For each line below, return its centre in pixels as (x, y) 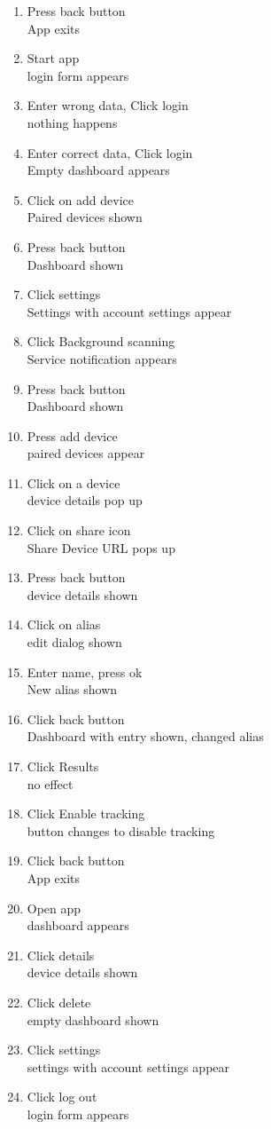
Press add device (72, 435)
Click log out (62, 1097)
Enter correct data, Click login (110, 152)
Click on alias (64, 624)
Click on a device (74, 482)
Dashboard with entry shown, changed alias (145, 736)
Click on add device (80, 199)
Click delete (59, 1002)
